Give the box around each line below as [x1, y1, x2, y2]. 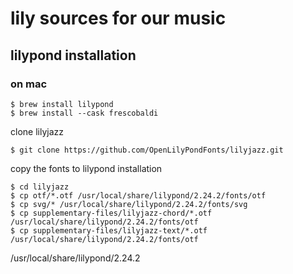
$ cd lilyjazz [10, 182, 70, 192]
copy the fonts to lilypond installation [10, 162, 163, 174]
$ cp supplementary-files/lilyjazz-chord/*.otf [10, 208, 213, 218]
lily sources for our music [10, 7, 227, 30]
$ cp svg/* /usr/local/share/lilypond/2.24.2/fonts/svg [10, 199, 248, 209]
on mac [10, 77, 48, 91]
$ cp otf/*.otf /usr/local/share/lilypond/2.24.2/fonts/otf [10, 190, 267, 201]
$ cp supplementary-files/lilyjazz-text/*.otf [10, 225, 208, 236]
